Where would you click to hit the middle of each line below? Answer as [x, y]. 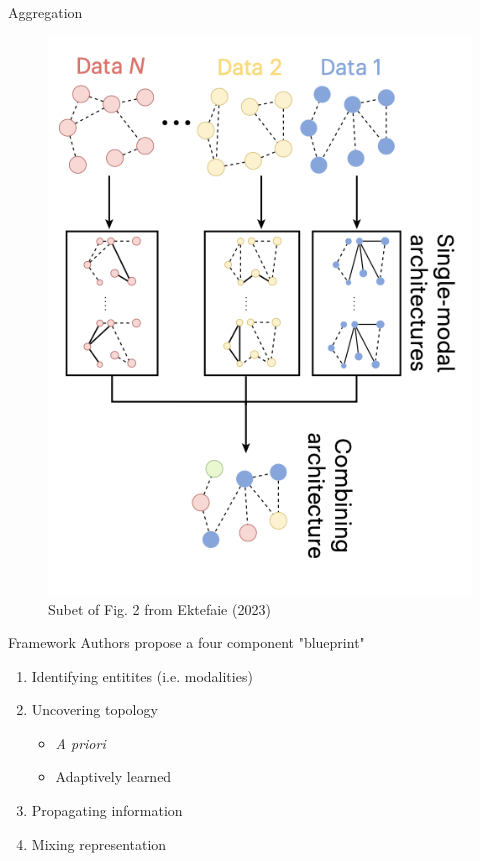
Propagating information [107, 810]
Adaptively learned [113, 776]
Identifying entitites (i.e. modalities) [142, 675]
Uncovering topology [94, 709]
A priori [80, 742]
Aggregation [45, 12]
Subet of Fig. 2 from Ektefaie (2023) [159, 608]
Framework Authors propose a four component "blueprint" [186, 642]
